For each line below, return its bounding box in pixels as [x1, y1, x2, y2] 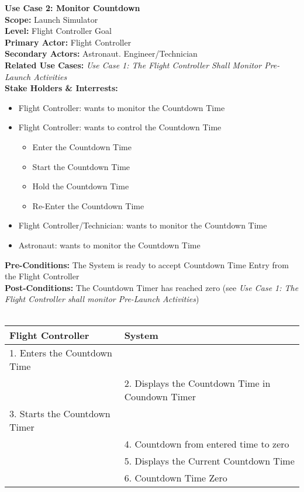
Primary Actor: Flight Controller [5, 36, 132, 48]
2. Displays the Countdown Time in [124, 376, 271, 390]
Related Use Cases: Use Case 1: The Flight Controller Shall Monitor [5, 58, 262, 71]
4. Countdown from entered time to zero [124, 437, 289, 451]
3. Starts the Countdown [9, 407, 110, 421]
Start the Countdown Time [32, 160, 130, 172]
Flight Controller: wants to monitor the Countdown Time [18, 101, 225, 113]
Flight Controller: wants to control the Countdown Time [18, 121, 222, 133]
